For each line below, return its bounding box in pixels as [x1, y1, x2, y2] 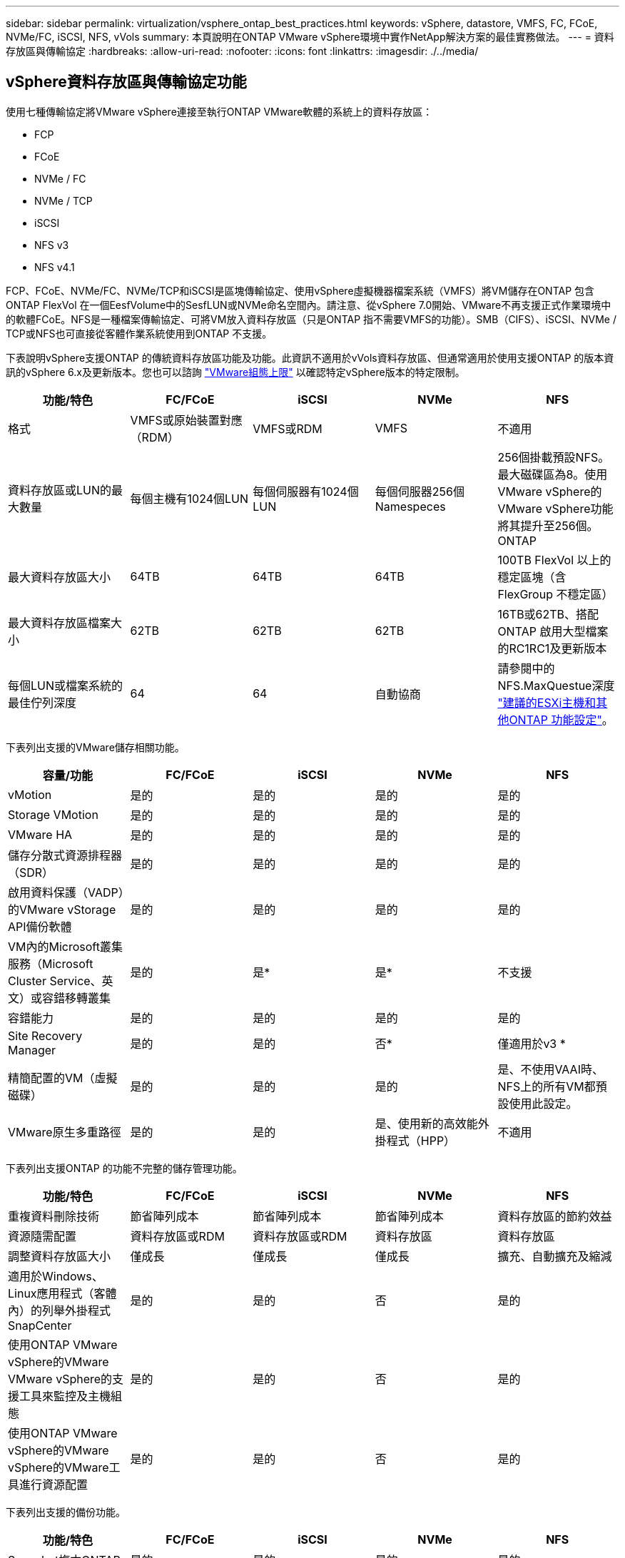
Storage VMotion [8, 807, 98, 822]
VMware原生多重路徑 [8, 1124, 121, 1139]
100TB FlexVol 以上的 [497, 552, 611, 567]
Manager [8, 1042, 56, 1057]
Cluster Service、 [8, 973, 102, 988]
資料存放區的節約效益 [497, 1208, 612, 1223]
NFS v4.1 [34, 260, 75, 273]
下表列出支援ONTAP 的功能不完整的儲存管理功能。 [6, 1161, 243, 1174]
